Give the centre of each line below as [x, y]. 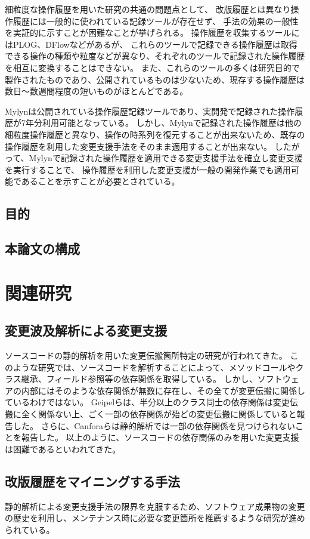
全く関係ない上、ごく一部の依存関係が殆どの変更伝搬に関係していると [159, 414]
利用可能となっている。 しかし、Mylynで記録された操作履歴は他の [172, 123]
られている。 [30, 529]
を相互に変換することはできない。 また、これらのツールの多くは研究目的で [152, 67]
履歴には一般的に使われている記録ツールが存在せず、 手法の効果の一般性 [156, 21]
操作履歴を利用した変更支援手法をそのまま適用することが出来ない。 [138, 146]
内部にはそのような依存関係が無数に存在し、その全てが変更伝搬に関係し [163, 390]
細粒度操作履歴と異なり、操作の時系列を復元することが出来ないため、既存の [155, 134]
